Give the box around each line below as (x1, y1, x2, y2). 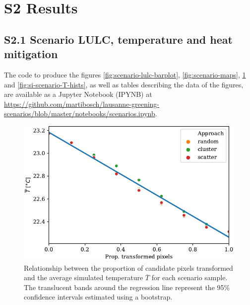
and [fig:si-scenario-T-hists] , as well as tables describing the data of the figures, (4, 79, 244, 89)
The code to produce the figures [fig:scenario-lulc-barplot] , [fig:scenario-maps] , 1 (4, 69, 246, 79)
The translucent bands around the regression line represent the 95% (24, 282, 230, 292)
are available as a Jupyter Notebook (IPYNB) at (4, 89, 152, 99)
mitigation (4, 46, 58, 62)
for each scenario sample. (151, 272, 228, 283)
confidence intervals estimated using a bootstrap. (24, 292, 173, 302)
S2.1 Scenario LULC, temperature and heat (4, 31, 233, 47)
